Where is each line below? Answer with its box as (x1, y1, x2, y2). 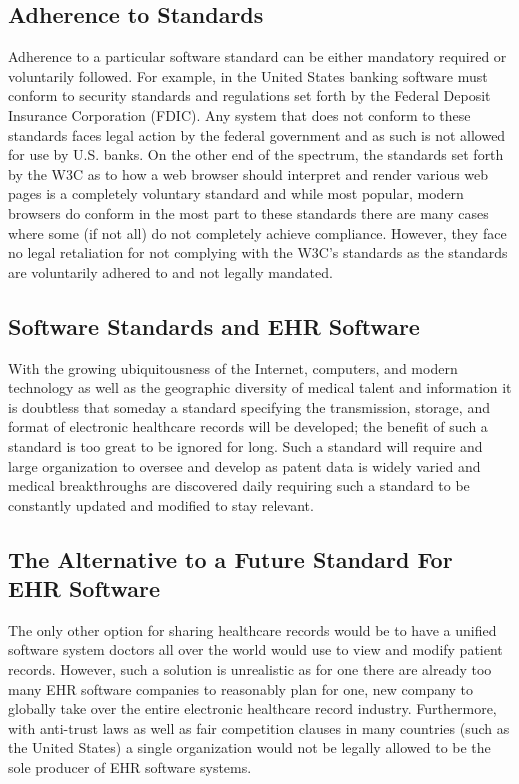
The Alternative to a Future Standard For (8, 543, 453, 574)
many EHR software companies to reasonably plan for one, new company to (8, 678, 474, 699)
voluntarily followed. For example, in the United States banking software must (8, 65, 488, 86)
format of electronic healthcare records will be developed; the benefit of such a (8, 416, 488, 437)
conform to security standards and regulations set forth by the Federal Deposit (8, 85, 491, 106)
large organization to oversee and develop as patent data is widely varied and (8, 455, 481, 476)
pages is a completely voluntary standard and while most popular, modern (8, 183, 464, 204)
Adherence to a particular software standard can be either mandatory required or (8, 46, 507, 67)
